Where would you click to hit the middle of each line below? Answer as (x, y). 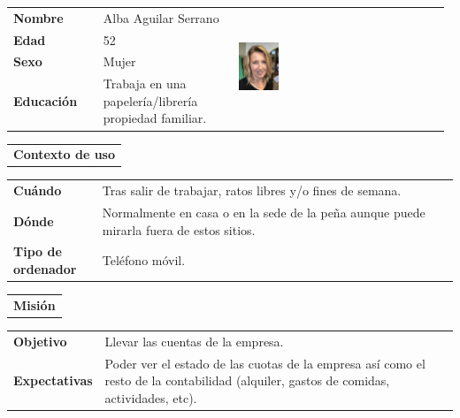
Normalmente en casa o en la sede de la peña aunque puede (264, 212)
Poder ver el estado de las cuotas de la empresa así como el (265, 363)
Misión (34, 304)
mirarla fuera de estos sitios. (179, 229)
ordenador (45, 269)
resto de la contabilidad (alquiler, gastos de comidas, (247, 380)
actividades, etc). (151, 397)
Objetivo (40, 341)
